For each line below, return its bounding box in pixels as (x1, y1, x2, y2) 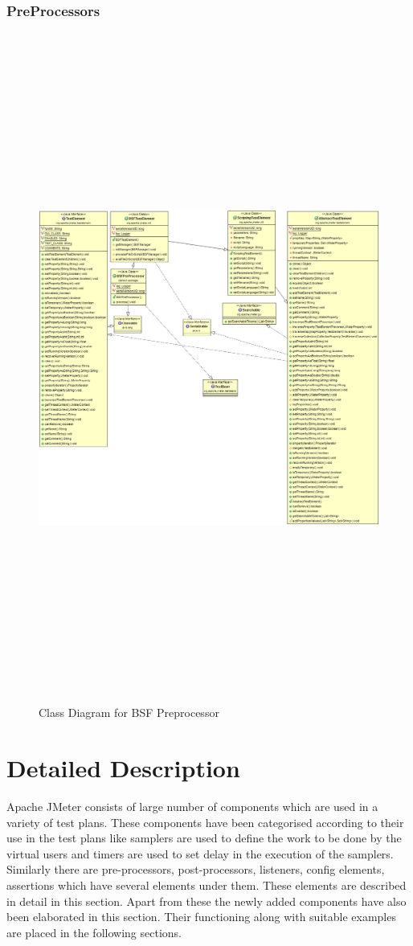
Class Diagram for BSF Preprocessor (39, 704, 219, 721)
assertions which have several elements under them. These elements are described (6, 876, 407, 893)
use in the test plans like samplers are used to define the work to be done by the (6, 829, 402, 846)
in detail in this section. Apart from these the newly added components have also (6, 892, 407, 909)
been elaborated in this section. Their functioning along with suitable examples (6, 908, 396, 925)
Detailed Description (6, 751, 240, 784)
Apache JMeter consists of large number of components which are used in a (6, 798, 378, 815)
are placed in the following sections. (6, 923, 182, 940)
